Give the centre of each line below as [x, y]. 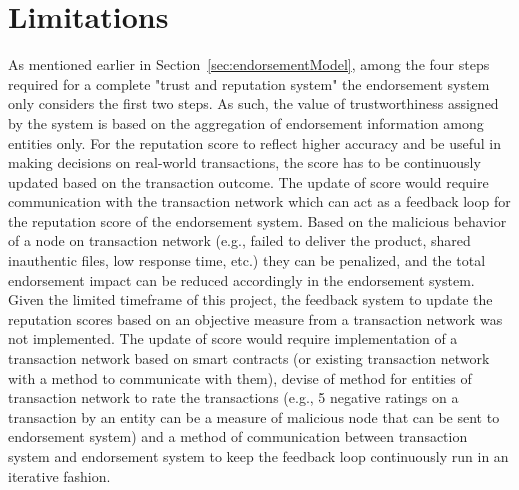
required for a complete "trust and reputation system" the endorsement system [249, 83]
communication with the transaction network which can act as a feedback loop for [259, 201]
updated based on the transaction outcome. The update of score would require [248, 181]
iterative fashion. [59, 475]
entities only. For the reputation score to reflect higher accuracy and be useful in [255, 142]
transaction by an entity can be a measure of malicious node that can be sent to [254, 416]
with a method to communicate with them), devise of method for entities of [240, 377]
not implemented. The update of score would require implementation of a [233, 338]
